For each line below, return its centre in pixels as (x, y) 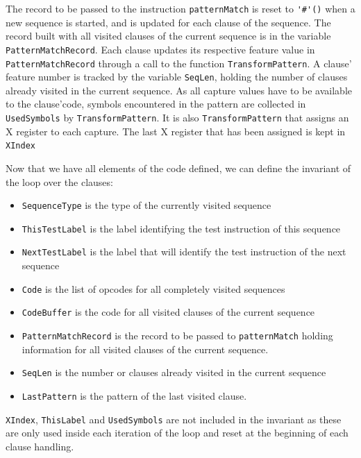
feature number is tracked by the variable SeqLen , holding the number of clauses (177, 77)
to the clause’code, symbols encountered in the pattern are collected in (156, 104)
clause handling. (40, 446)
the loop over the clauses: (59, 181)
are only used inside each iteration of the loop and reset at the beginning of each (177, 433)
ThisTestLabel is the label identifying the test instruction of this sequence (181, 228)
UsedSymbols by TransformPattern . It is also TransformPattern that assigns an (177, 117)
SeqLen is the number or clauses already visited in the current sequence (174, 372)
